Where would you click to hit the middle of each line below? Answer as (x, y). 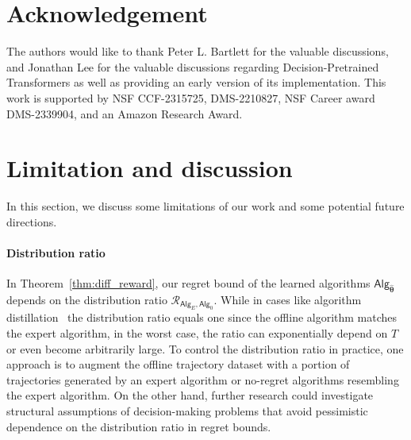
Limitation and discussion (150, 168)
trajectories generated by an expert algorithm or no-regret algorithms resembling (203, 379)
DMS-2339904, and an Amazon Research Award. (125, 113)
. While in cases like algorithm (288, 299)
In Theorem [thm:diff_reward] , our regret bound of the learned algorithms (188, 283)
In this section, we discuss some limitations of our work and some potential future (205, 206)
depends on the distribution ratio (87, 299)
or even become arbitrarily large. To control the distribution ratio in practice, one (205, 348)
